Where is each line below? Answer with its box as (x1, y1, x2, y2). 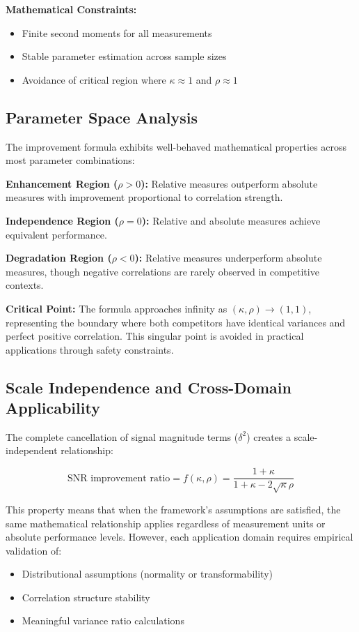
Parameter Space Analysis (6, 106, 198, 128)
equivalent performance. (6, 227, 107, 241)
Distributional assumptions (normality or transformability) (22, 566, 273, 581)
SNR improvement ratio (67, 473, 170, 483)
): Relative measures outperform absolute (141, 176, 318, 190)
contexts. (6, 278, 44, 292)
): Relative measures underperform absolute (134, 250, 322, 265)
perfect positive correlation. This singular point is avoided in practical (6, 329, 304, 343)
